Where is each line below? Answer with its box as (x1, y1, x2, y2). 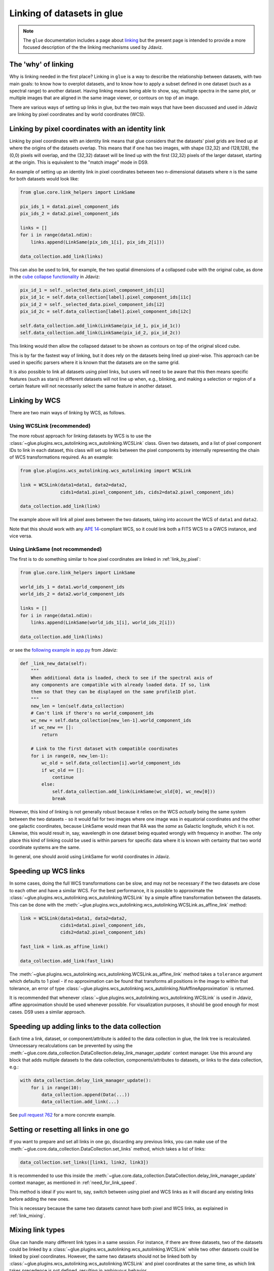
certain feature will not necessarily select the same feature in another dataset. (9, 383, 173, 389)
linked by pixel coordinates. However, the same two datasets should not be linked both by (9, 1253, 197, 1259)
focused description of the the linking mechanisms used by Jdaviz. (23, 44, 163, 50)
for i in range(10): (30, 1084, 82, 1091)
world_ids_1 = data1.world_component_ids (20, 584, 125, 590)
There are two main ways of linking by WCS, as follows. (9, 410, 126, 416)
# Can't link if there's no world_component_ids (30, 710, 154, 716)
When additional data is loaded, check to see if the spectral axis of (30, 675, 213, 681)
